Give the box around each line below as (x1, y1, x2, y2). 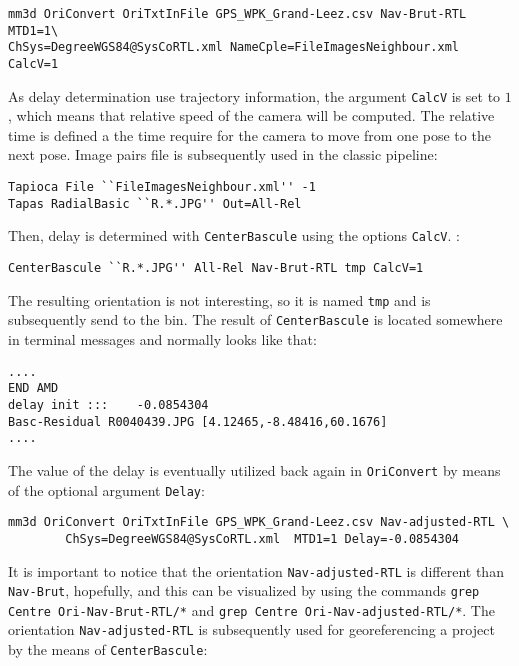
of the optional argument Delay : (8, 479, 205, 500)
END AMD (8, 381, 59, 396)
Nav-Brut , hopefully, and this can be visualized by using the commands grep (8, 580, 480, 601)
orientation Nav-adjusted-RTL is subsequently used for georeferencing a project (8, 619, 495, 640)
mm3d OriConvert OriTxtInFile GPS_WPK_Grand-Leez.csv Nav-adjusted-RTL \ (8, 515, 510, 530)
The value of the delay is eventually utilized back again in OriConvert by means (8, 459, 501, 480)
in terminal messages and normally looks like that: (8, 329, 317, 349)
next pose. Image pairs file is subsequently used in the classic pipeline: (8, 144, 438, 165)
